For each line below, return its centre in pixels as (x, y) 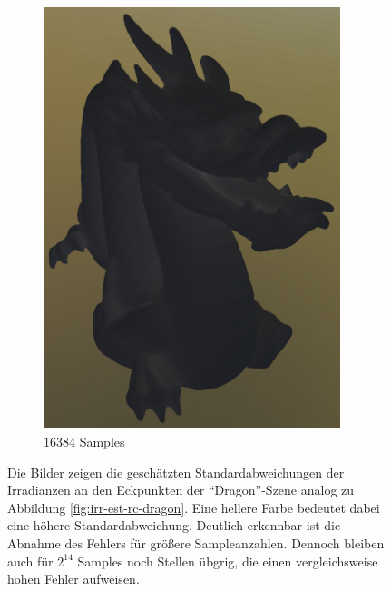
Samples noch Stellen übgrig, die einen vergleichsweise (228, 561)
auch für (30, 561)
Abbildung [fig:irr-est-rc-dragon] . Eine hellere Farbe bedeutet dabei (194, 507)
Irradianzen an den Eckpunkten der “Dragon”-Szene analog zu (181, 490)
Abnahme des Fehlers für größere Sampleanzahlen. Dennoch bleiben (196, 542)
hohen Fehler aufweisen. (73, 579)
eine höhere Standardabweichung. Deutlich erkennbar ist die (174, 525)
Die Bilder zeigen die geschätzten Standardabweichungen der (176, 472)
